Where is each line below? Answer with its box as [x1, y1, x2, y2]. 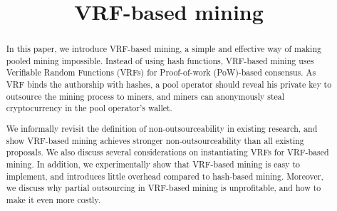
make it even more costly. [6, 193, 100, 205]
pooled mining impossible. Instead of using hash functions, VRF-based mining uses [6, 54, 314, 66]
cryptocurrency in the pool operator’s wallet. [6, 102, 172, 114]
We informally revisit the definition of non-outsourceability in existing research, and [6, 123, 318, 134]
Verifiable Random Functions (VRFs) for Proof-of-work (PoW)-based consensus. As [6, 66, 316, 78]
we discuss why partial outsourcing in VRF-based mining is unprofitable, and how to [6, 182, 321, 194]
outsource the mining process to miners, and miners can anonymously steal [6, 90, 285, 102]
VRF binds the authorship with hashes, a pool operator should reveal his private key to [6, 78, 332, 91]
